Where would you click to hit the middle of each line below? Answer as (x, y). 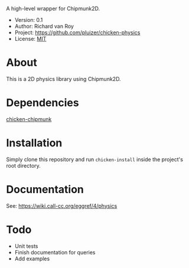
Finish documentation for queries (55, 252)
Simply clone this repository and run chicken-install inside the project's (94, 159)
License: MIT (30, 39)
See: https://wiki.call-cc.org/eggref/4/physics (62, 205)
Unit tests (26, 246)
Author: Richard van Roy (44, 26)
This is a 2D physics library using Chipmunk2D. (63, 79)
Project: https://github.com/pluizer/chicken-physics (77, 32)
